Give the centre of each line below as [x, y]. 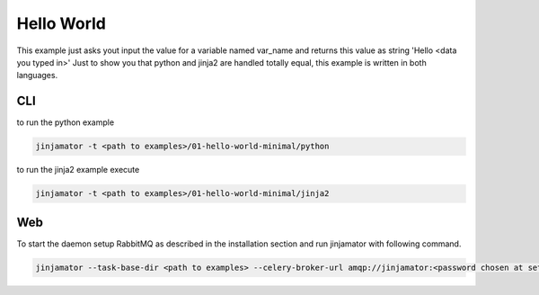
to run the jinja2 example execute [78, 170]
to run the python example [66, 122]
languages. [37, 76]
